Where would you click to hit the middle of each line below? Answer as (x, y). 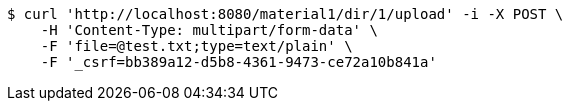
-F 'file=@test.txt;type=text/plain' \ (196, 46)
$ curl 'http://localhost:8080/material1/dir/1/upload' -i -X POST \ (285, 14)
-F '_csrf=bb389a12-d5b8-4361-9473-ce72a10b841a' (238, 62)
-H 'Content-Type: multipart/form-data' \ (209, 30)
